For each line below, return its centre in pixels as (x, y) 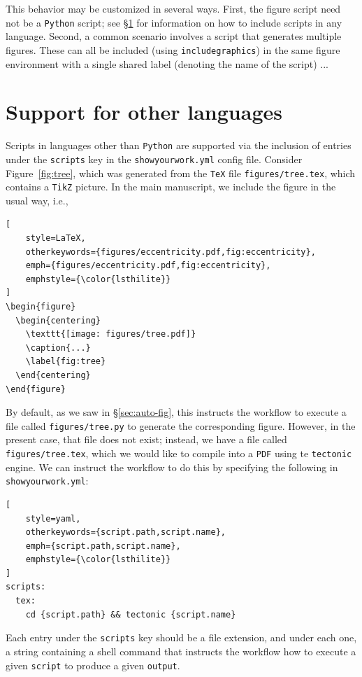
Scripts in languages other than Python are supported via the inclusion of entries (179, 145)
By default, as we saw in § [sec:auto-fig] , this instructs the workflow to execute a (176, 412)
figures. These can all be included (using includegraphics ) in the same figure (173, 49)
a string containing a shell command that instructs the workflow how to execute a (181, 651)
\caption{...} (58, 348)
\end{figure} (36, 389)
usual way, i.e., (37, 200)
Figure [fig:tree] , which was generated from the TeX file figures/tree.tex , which (181, 173)
